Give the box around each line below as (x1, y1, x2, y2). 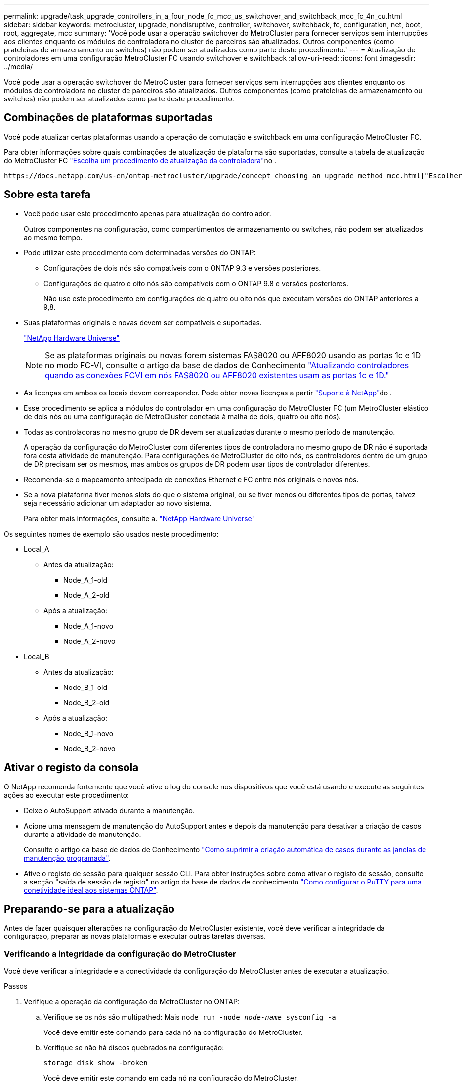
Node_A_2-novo (63, 637, 116, 645)
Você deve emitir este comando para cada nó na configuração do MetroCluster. (43, 1028, 303, 1037)
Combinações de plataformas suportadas (4, 111, 213, 124)
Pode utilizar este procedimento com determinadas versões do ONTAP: (24, 248, 256, 257)
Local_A (24, 544, 49, 553)
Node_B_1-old (63, 683, 108, 691)
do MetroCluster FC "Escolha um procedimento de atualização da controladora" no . (4, 156, 277, 165)
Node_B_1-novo (63, 729, 114, 737)
